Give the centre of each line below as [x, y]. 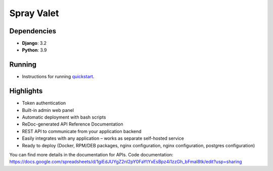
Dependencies [33, 31]
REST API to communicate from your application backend [82, 131]
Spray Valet [34, 13]
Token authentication [44, 103]
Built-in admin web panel [48, 110]
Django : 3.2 [34, 43]
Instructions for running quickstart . [58, 77]
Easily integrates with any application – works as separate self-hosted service [103, 138]
